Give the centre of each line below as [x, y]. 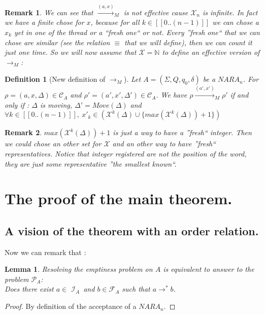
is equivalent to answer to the [209, 269]
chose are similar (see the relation [57, 42]
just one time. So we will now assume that [71, 52]
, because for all [115, 22]
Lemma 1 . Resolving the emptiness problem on [79, 269]
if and [239, 95]
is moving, [56, 104]
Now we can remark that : [45, 252]
